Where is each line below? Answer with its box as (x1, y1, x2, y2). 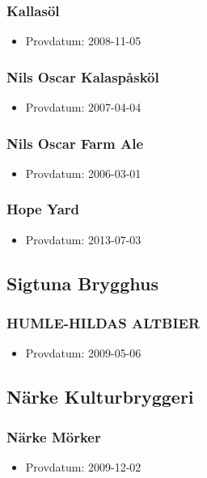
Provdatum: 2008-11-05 (25, 32, 142, 49)
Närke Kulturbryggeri (6, 384, 194, 409)
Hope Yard (6, 199, 79, 219)
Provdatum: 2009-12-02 (25, 458, 142, 475)
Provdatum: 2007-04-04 (25, 99, 142, 116)
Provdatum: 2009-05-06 (25, 345, 142, 362)
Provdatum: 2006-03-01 (25, 164, 142, 181)
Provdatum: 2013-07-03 (25, 231, 142, 247)
